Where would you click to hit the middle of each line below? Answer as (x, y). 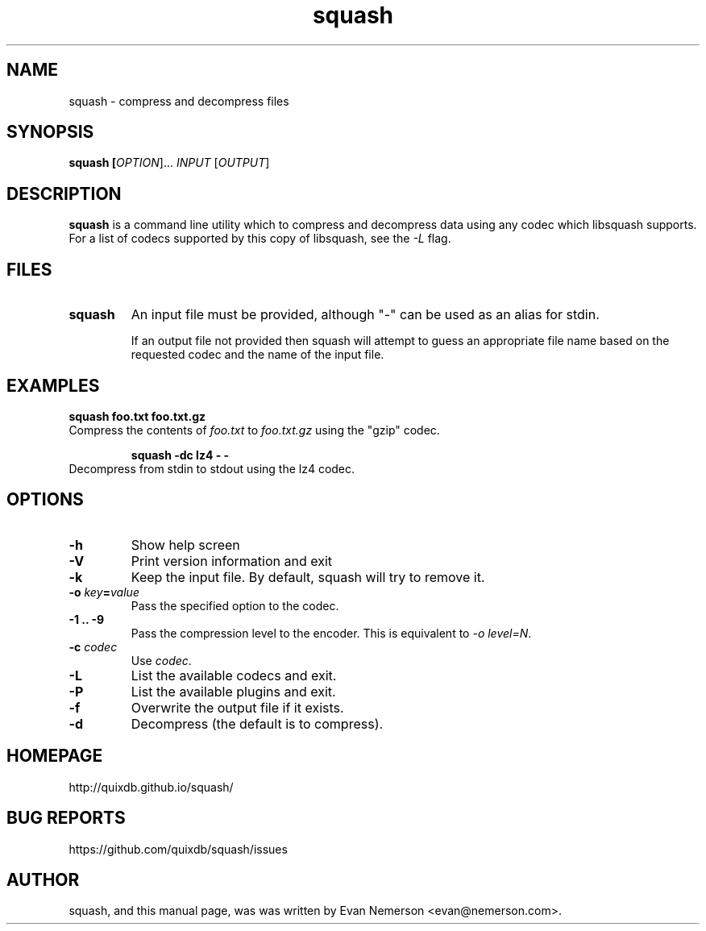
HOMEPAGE (55, 756)
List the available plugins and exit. (233, 691)
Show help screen (185, 544)
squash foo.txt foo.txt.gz (137, 416)
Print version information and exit (231, 561)
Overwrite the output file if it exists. (237, 707)
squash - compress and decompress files (179, 101)
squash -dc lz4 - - (180, 455)
